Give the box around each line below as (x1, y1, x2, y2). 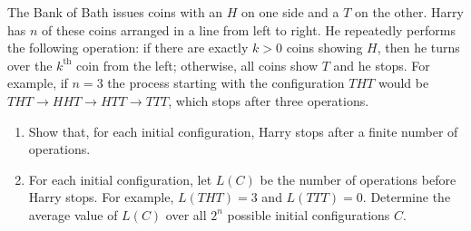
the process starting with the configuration (107, 73, 345, 92)
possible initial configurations (227, 205, 390, 224)
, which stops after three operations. (168, 91, 369, 110)
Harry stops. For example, (28, 188, 174, 207)
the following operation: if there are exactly (7, 38, 249, 57)
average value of (28, 205, 118, 224)
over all (165, 205, 207, 224)
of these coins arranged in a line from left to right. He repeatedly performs (42, 20, 456, 39)
